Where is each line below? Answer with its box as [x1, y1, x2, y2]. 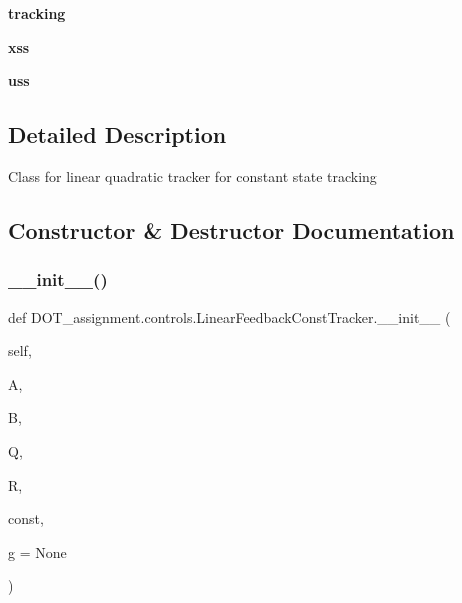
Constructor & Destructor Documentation [8, 214, 455, 245]
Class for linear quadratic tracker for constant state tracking [8, 165, 377, 186]
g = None [8, 541, 67, 562]
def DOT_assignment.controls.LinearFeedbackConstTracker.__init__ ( [8, 306, 451, 327]
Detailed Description [8, 119, 227, 150]
